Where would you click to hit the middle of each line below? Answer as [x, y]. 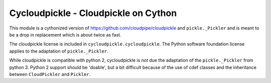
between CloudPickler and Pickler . [50, 74]
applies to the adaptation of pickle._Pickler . [59, 51]
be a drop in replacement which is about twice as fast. [65, 34]
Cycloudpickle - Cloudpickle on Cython [93, 13]
